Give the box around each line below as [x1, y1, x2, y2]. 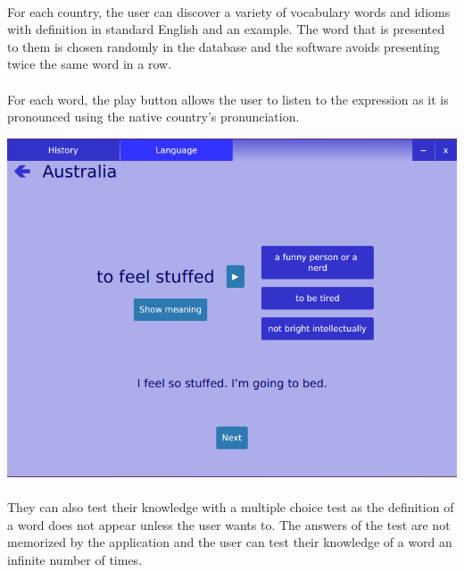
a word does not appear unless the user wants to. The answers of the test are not [7, 515, 451, 534]
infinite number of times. [7, 550, 143, 568]
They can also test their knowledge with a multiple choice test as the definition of [7, 498, 454, 517]
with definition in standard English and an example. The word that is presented [7, 20, 445, 38]
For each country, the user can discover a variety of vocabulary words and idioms [7, 2, 451, 21]
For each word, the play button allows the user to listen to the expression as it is [7, 89, 449, 108]
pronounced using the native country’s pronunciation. [7, 107, 300, 126]
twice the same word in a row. [7, 55, 172, 73]
